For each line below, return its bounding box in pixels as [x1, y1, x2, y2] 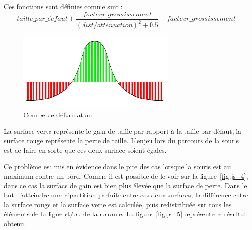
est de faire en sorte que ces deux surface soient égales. [4, 145, 167, 155]
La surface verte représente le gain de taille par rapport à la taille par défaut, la [4, 126, 242, 136]
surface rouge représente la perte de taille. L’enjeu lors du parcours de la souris [4, 135, 239, 146]
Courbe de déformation [23, 110, 92, 120]
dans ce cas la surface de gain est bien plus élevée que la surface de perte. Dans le [4, 180, 247, 190]
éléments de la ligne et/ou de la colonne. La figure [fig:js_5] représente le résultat [4, 209, 247, 219]
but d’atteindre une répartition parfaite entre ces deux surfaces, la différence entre [4, 190, 248, 200]
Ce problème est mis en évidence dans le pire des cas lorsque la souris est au [4, 161, 231, 171]
